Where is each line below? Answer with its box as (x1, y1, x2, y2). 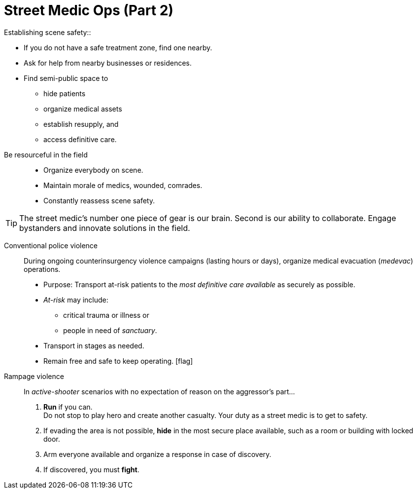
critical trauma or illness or (63, 310, 149, 319)
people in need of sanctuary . (63, 326, 157, 335)
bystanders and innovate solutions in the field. (19, 223, 190, 233)
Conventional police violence (4, 241, 98, 250)
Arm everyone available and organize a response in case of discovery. (43, 450, 272, 458)
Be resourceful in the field (4, 150, 88, 159)
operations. (24, 265, 61, 273)
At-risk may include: (43, 295, 108, 304)
